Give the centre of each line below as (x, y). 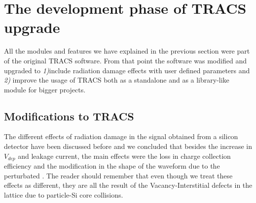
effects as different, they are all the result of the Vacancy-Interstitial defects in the (128, 185)
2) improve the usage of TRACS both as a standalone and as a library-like (117, 80)
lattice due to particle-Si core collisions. (64, 194)
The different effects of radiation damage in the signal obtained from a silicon (121, 136)
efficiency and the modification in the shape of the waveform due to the (112, 166)
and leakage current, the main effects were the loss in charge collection (124, 156)
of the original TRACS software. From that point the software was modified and (125, 60)
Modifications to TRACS (69, 116)
